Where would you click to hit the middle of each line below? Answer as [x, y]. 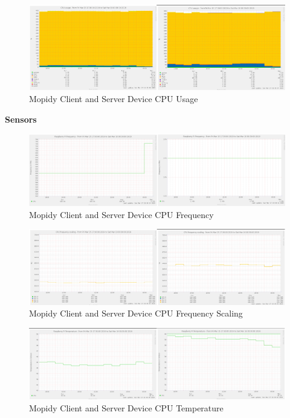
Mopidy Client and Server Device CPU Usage [114, 98]
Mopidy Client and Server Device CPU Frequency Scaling [136, 313]
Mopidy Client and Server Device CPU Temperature [126, 408]
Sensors [21, 119]
